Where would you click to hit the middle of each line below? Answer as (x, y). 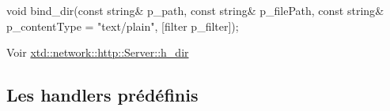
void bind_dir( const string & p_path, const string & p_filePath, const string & (195, 10)
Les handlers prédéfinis (102, 95)
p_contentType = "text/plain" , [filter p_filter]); (123, 26)
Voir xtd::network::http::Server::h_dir (98, 52)
